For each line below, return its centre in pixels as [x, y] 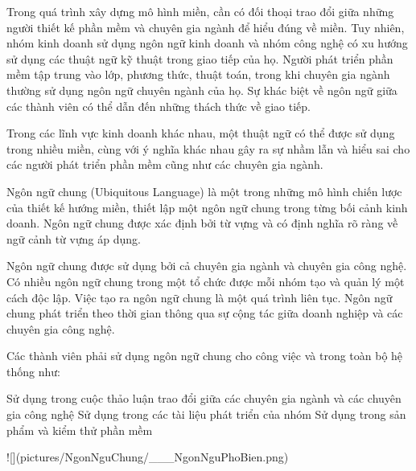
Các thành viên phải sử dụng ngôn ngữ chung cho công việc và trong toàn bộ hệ [205, 356]
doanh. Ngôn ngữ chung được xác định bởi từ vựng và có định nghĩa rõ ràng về [202, 223]
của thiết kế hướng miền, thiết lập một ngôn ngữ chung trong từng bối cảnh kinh [207, 207]
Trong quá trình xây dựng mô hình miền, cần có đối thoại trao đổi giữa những [200, 11]
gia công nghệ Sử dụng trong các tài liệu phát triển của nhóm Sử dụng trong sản [206, 414]
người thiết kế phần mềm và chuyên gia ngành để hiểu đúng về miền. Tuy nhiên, [206, 27]
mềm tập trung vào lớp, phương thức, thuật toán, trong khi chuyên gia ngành [198, 74]
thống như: [33, 371]
